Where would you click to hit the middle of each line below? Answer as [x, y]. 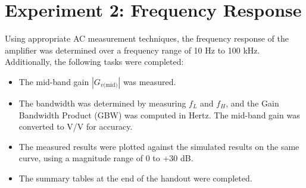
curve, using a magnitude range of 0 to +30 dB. [106, 158]
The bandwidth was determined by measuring [102, 103]
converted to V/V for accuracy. [76, 126]
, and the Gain [252, 103]
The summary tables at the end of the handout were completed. [135, 178]
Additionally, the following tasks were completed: [94, 62]
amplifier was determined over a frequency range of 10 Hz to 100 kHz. [132, 50]
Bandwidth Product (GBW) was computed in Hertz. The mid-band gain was [159, 115]
